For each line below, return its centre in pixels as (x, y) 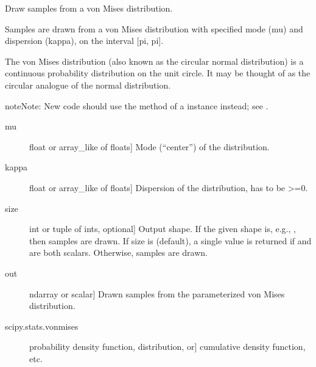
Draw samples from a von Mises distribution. (89, 8)
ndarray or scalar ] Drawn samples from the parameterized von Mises (157, 293)
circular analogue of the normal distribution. (88, 85)
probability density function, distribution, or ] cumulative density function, (167, 347)
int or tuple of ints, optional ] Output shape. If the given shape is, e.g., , (163, 229)
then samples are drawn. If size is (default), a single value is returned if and (170, 240)
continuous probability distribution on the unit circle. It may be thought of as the (158, 73)
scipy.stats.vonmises (42, 326)
